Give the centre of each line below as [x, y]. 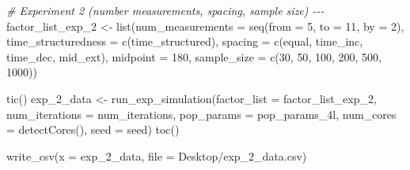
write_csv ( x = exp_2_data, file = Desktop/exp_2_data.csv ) [157, 155]
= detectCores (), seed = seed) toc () [93, 129]
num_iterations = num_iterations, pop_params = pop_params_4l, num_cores [201, 114]
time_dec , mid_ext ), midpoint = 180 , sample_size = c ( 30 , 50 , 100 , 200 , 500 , [194, 56]
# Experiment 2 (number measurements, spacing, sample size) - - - [165, 10]
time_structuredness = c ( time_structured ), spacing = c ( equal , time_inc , [185, 41]
